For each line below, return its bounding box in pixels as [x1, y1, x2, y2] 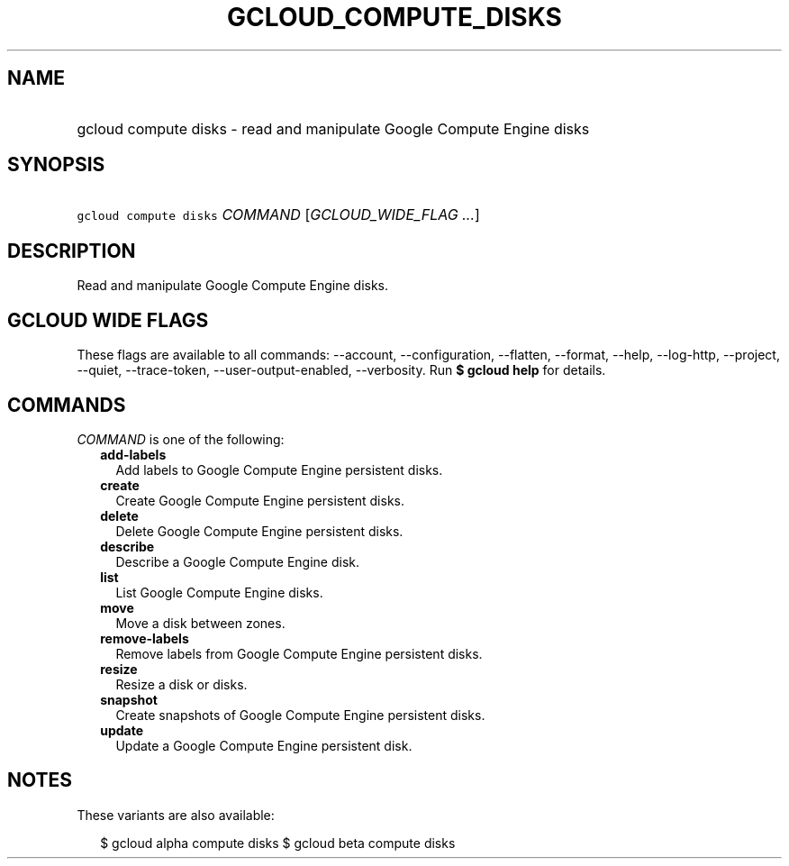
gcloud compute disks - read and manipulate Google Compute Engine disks [77, 119, 590, 138]
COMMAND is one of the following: [77, 431, 285, 447]
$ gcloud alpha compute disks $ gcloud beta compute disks [100, 834, 456, 851]
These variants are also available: [77, 807, 275, 823]
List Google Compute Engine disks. [115, 584, 323, 600]
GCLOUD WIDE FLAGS [7, 308, 209, 332]
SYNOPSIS [7, 153, 105, 177]
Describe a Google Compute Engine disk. [115, 553, 360, 570]
